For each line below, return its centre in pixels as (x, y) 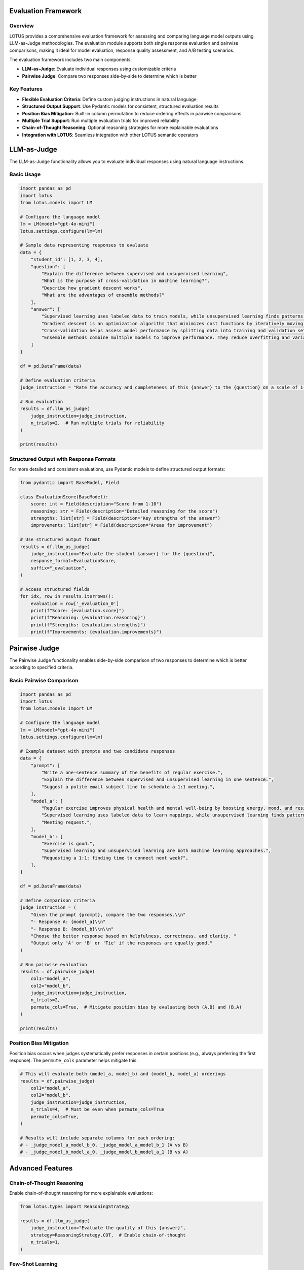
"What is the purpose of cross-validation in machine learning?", (126, 281)
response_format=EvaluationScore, (73, 561)
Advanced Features (41, 1168)
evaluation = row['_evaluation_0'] (75, 604)
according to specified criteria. (41, 668)
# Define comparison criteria (58, 901)
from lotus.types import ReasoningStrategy (75, 1207)
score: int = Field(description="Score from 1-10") (96, 504)
